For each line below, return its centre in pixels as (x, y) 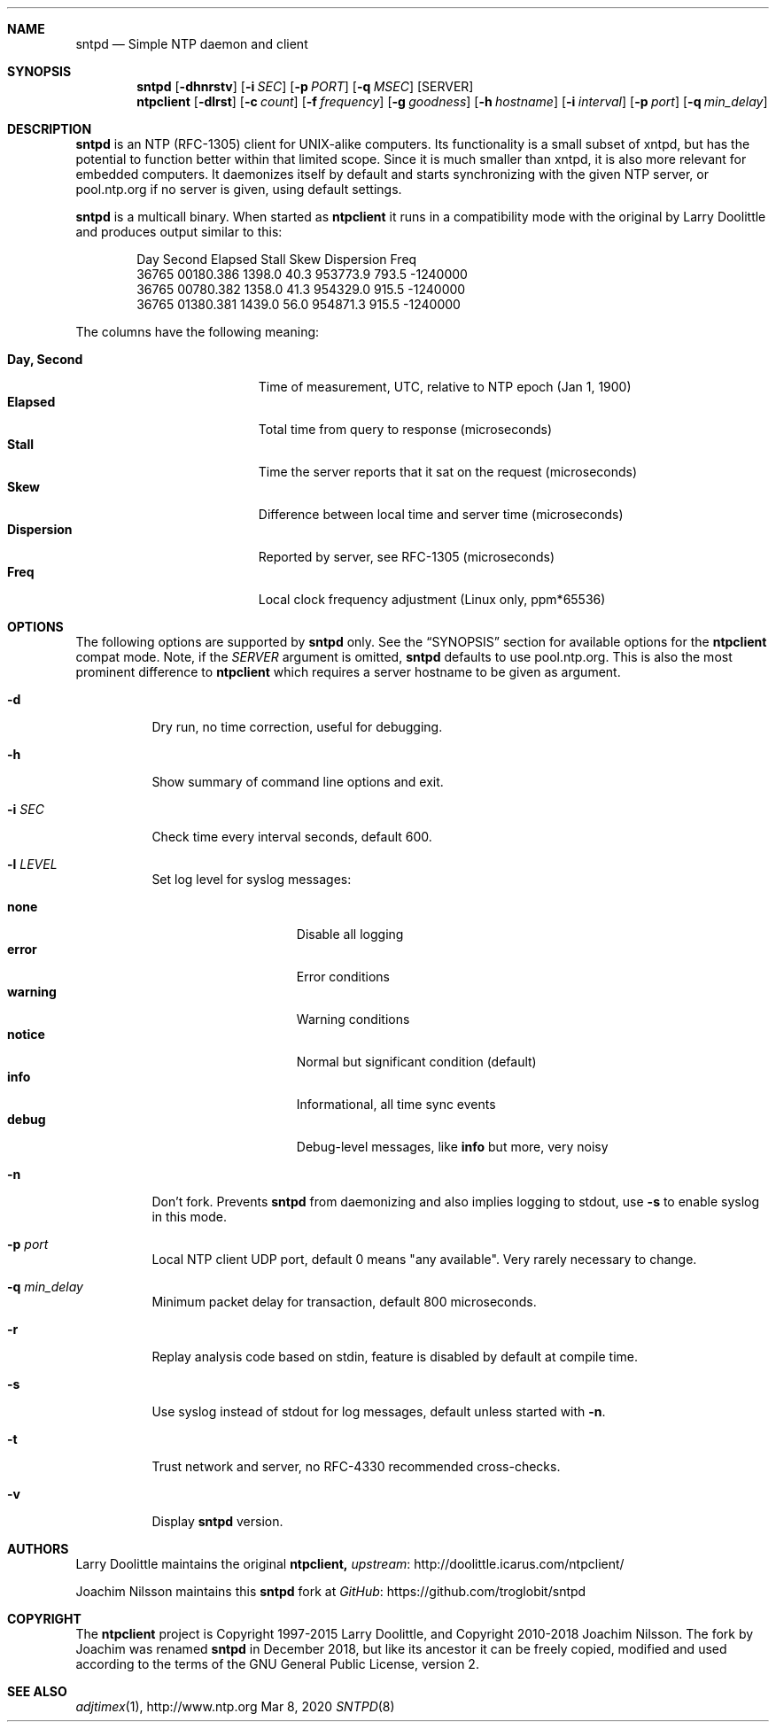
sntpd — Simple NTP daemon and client (192, 44)
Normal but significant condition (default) (416, 1062)
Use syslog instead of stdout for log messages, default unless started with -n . (379, 1411)
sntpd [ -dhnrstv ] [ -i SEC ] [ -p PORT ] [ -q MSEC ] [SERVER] (305, 86)
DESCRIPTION (50, 129)
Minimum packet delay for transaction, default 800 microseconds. (344, 1302)
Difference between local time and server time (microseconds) (441, 514)
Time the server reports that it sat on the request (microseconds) (448, 472)
